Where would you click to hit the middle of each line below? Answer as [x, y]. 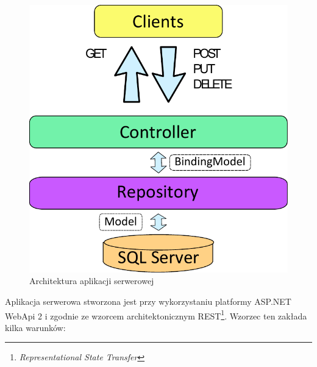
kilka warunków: [35, 327]
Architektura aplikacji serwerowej [92, 281]
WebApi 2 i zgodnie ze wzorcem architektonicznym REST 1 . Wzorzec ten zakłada [156, 315]
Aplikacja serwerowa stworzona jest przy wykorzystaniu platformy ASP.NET [148, 301]
